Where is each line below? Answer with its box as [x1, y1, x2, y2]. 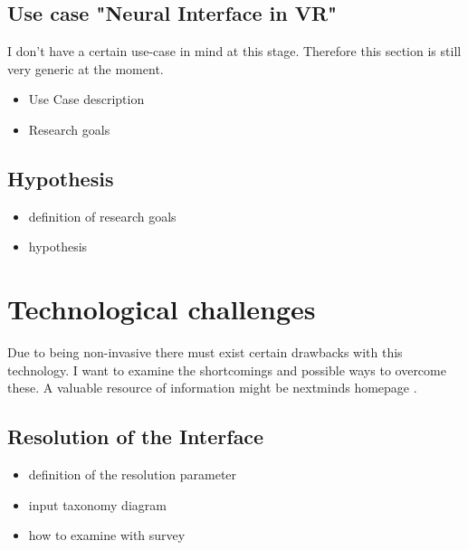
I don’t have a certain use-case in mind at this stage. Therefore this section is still [7, 42, 462, 61]
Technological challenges [7, 290, 316, 327]
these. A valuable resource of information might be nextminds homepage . [7, 378, 417, 397]
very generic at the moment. [7, 59, 164, 78]
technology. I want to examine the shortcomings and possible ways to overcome [7, 360, 446, 379]
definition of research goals [28, 206, 177, 225]
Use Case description [28, 90, 145, 109]
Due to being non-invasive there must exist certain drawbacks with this [7, 343, 403, 362]
